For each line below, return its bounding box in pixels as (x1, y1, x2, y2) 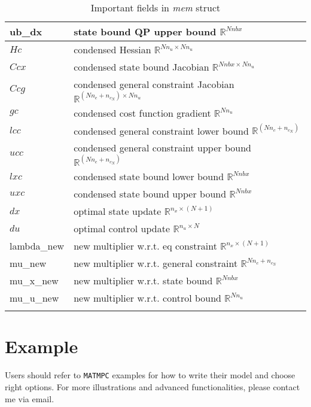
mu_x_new (10, 274, 59, 288)
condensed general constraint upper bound (74, 141, 251, 155)
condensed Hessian (74, 42, 151, 56)
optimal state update (74, 204, 161, 218)
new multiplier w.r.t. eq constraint (74, 239, 217, 253)
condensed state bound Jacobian (74, 60, 209, 74)
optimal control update (74, 221, 170, 236)
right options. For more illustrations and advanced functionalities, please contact (5, 380, 300, 393)
